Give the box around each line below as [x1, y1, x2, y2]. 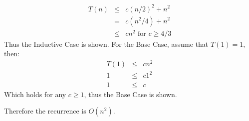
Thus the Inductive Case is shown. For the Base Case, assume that [4, 38, 209, 49]
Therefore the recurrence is [4, 106, 86, 116]
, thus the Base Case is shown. [84, 89, 177, 99]
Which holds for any [4, 89, 66, 99]
